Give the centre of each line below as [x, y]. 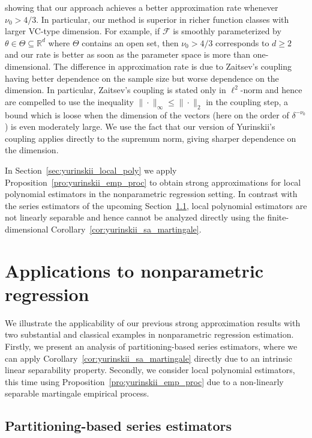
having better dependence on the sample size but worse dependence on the [142, 78]
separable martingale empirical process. [77, 393]
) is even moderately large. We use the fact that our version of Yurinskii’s [140, 126]
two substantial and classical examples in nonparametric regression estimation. [149, 334]
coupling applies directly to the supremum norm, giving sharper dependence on [151, 138]
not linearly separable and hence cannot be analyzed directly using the [135, 217]
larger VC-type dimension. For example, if [82, 31]
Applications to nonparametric [134, 270]
